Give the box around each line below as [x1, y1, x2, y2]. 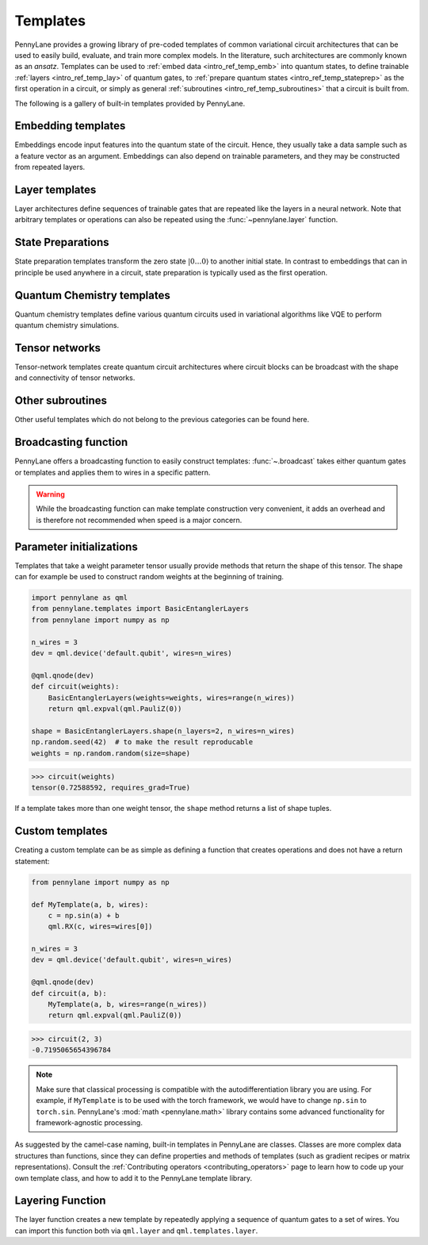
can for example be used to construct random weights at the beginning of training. [14, 572, 285, 582]
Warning [36, 489, 65, 499]
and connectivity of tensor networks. [14, 373, 136, 382]
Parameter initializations [14, 540, 138, 553]
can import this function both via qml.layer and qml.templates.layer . [14, 1226, 258, 1235]
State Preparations [14, 236, 110, 249]
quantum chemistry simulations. [14, 321, 120, 330]
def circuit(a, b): [31, 989, 107, 997]
